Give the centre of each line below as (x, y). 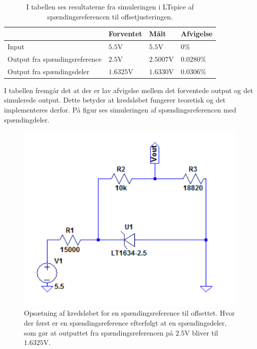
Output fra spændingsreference (55, 58)
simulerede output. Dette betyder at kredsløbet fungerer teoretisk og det (115, 100)
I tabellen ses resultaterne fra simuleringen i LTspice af (110, 6)
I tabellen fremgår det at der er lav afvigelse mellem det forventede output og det (129, 90)
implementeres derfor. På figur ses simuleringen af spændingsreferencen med (120, 110)
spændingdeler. (27, 119)
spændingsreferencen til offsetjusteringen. (110, 16)
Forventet (125, 34)
